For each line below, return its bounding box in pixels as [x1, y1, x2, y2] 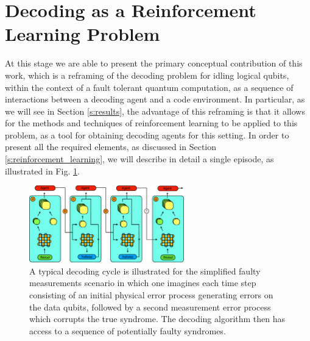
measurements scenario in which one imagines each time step [29, 276, 256, 289]
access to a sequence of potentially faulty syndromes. [29, 324, 226, 337]
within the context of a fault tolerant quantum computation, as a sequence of [5, 81, 294, 93]
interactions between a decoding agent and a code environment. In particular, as [5, 93, 305, 106]
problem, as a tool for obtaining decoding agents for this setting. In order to [5, 128, 289, 141]
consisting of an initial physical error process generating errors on [29, 288, 273, 301]
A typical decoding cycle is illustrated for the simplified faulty [29, 264, 261, 277]
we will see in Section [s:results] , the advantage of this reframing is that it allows [5, 104, 305, 117]
